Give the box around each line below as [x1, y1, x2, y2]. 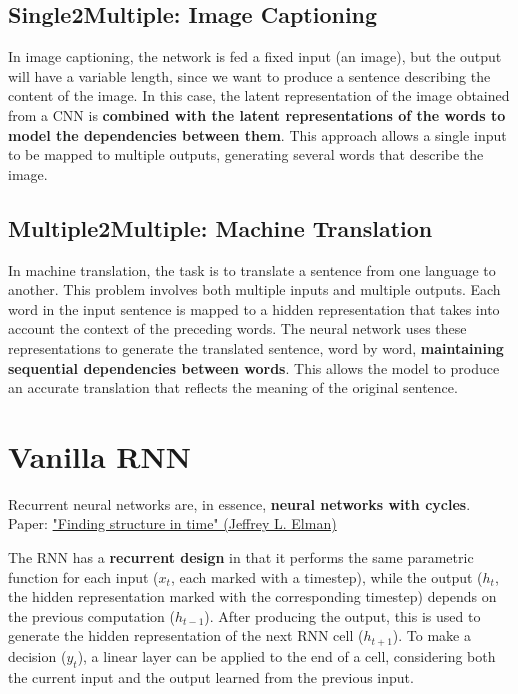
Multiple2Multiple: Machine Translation [8, 212, 433, 243]
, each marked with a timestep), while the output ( [170, 566, 483, 587]
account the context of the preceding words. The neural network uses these [8, 318, 467, 339]
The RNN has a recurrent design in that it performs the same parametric [8, 547, 474, 568]
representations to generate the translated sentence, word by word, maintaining [8, 337, 504, 358]
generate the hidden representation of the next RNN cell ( [8, 625, 364, 646]
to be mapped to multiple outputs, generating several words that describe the [8, 144, 484, 165]
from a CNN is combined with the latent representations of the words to [8, 104, 506, 125]
